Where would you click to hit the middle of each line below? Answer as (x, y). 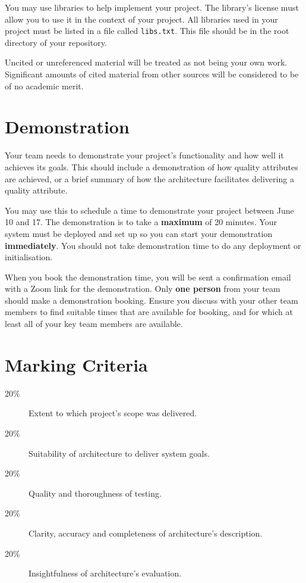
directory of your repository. (56, 42)
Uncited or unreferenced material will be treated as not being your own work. (146, 62)
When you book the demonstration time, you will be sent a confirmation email (148, 277)
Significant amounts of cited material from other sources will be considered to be (152, 74)
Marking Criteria (76, 364)
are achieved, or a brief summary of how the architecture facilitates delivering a (149, 178)
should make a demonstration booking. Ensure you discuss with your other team (152, 300)
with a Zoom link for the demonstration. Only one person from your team (143, 289)
